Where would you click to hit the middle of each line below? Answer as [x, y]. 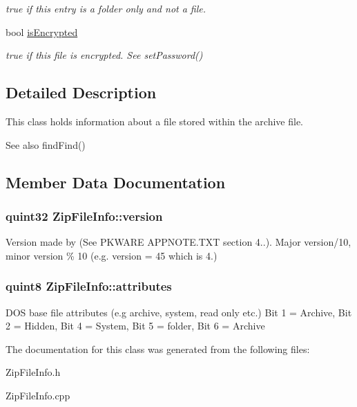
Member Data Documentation [116, 182]
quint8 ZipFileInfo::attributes [89, 286]
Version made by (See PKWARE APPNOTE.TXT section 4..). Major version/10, [178, 242]
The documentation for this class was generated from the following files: [158, 349]
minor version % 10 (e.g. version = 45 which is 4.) [112, 255]
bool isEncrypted [42, 31]
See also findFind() [46, 144]
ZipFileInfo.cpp [38, 395]
